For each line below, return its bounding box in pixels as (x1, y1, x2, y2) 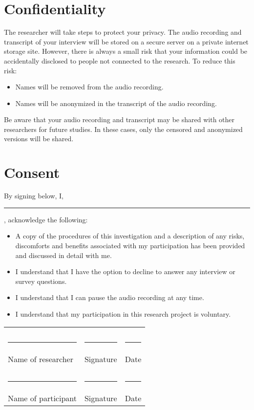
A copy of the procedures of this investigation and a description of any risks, (15, 231, 245, 241)
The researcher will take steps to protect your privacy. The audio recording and (4, 27, 242, 37)
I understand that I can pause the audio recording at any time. (15, 292, 204, 302)
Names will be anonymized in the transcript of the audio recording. (15, 98, 217, 108)
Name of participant (8, 392, 77, 404)
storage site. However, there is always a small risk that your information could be (4, 46, 248, 56)
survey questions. (15, 276, 67, 286)
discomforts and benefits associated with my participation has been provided (15, 240, 245, 250)
